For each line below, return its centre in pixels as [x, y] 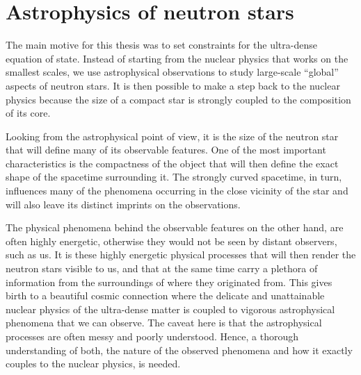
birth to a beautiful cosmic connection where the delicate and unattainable [165, 295]
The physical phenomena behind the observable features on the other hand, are [175, 227]
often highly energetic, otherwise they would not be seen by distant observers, [171, 241]
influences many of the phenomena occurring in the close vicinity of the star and [177, 191]
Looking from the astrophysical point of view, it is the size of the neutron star [172, 136]
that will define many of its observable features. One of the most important [166, 150]
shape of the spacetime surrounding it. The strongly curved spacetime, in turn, [174, 177]
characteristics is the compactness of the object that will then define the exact [172, 163]
